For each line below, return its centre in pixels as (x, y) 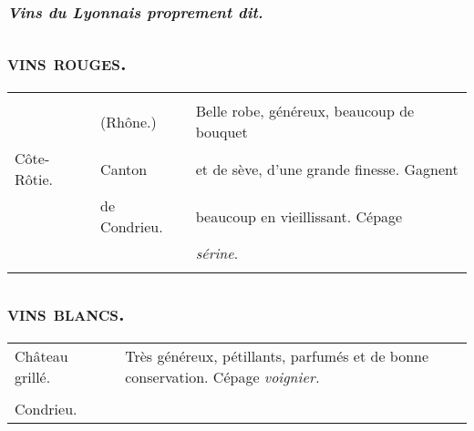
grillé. (33, 377)
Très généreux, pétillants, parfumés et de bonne (277, 356)
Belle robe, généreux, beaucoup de (305, 111)
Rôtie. (34, 180)
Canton (124, 169)
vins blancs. (66, 313)
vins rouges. (67, 62)
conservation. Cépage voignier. (222, 377)
